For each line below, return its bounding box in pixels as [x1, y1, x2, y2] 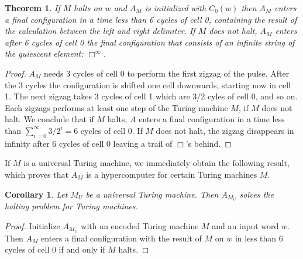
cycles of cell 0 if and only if [5, 243, 105, 255]
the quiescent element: [5, 47, 84, 60]
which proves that [5, 168, 69, 180]
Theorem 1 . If [5, 2, 60, 13]
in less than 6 [235, 232, 283, 244]
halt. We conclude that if [5, 113, 94, 125]
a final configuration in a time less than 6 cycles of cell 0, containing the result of [5, 13, 297, 25]
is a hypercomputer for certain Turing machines [86, 168, 257, 180]
